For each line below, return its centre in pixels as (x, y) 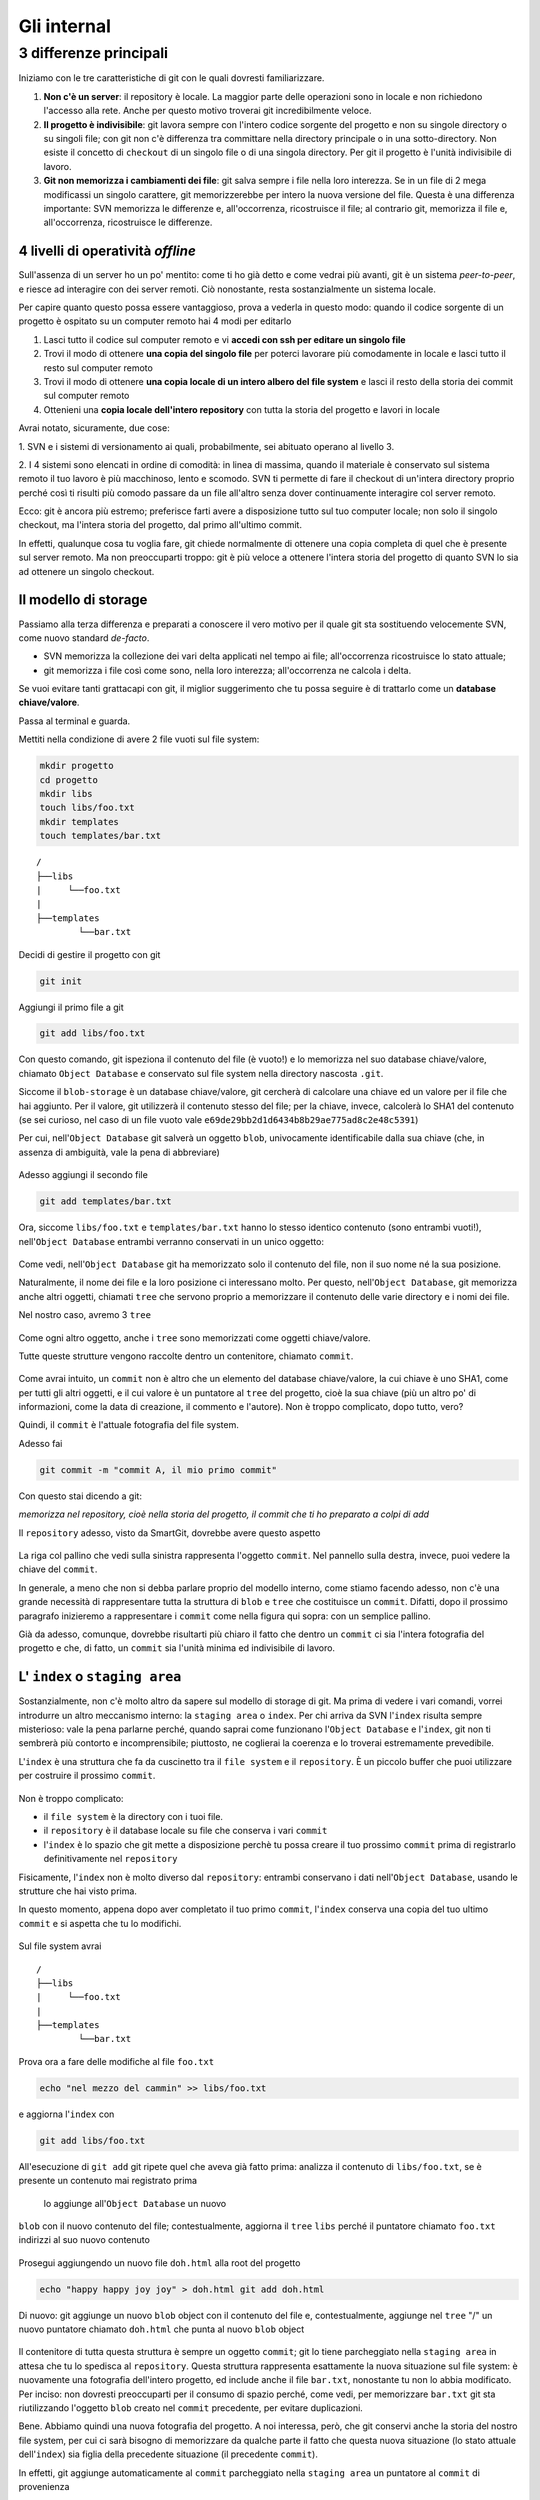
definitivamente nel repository (110, 1859)
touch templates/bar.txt (100, 836)
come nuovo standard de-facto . (84, 637)
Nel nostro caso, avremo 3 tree (85, 1315)
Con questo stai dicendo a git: (80, 1496)
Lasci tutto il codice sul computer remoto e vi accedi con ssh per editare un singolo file (224, 339)
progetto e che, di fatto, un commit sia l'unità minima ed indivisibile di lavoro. (176, 1648)
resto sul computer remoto (98, 367)
